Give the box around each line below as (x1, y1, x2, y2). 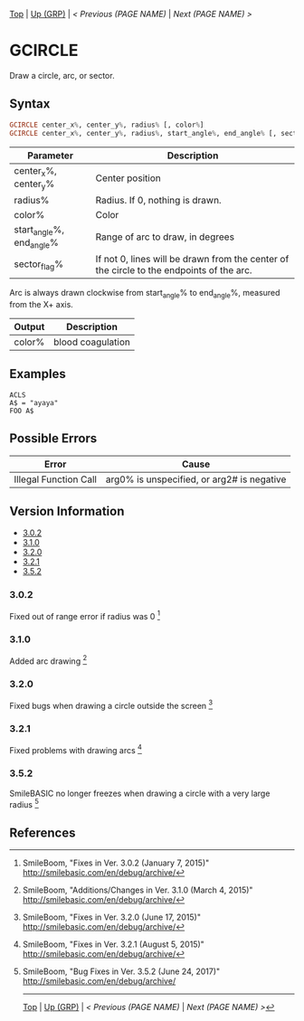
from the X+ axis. (9, 299, 74, 310)
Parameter (26, 149, 74, 162)
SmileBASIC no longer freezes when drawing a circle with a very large (9, 788, 271, 799)
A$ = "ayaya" (9, 398, 59, 407)
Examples (9, 366, 66, 382)
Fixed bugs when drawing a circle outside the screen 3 (9, 698, 214, 711)
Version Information (9, 504, 125, 519)
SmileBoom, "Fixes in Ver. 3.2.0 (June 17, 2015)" (22, 912, 202, 922)
